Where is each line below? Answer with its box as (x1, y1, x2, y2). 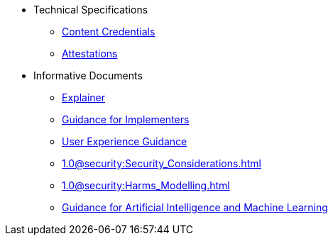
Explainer (62, 91, 105, 103)
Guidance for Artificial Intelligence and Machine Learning (62, 201, 328, 213)
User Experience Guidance (62, 135, 187, 147)
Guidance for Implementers (62, 113, 190, 125)
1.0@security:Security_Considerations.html (62, 157, 261, 169)
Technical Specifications (33, 4, 148, 16)
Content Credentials (62, 26, 155, 38)
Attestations (62, 47, 118, 60)
